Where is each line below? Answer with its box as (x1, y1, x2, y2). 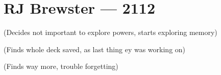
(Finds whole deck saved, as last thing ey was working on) (4, 44, 186, 54)
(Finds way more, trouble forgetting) (4, 61, 118, 71)
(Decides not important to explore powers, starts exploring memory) (4, 27, 217, 37)
